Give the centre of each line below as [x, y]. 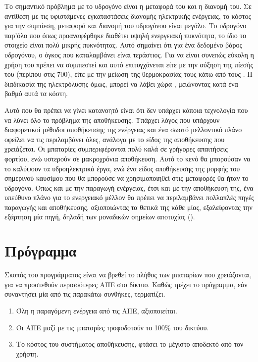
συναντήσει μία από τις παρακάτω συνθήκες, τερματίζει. [85, 294]
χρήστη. [27, 353]
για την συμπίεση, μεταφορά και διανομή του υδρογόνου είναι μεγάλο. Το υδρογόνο [126, 26]
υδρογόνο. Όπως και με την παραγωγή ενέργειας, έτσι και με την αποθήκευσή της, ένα [129, 187]
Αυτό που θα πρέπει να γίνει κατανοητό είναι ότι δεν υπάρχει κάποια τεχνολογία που [126, 110]
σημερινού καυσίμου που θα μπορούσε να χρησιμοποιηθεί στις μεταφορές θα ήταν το [127, 178]
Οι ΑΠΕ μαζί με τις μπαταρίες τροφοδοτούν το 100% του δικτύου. [112, 327]
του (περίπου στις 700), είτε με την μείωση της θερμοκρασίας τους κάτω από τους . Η [129, 74]
